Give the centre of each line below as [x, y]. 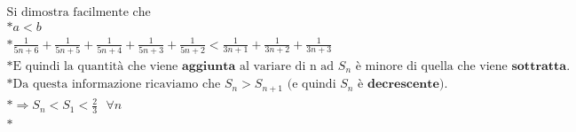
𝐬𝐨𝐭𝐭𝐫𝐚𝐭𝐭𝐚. [541, 66]
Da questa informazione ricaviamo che [117, 85]
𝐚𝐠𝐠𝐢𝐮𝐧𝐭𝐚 [209, 66]
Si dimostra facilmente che [79, 13]
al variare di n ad [287, 66]
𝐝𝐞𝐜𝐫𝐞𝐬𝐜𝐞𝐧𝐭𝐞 [403, 85]
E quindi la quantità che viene [95, 66]
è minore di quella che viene [431, 66]
